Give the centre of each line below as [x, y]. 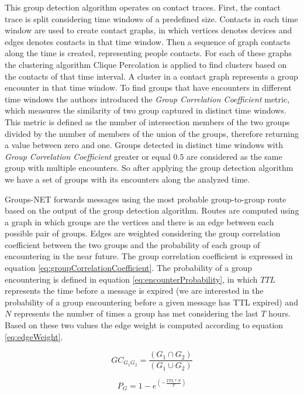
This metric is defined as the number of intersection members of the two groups [147, 121]
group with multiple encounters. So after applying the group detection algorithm [149, 168]
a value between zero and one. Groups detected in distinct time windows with [144, 145]
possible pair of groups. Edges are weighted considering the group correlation [143, 233]
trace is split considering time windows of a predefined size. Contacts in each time [151, 18]
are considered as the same [234, 156]
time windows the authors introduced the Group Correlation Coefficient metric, [147, 99]
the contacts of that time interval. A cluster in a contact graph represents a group [151, 76]
